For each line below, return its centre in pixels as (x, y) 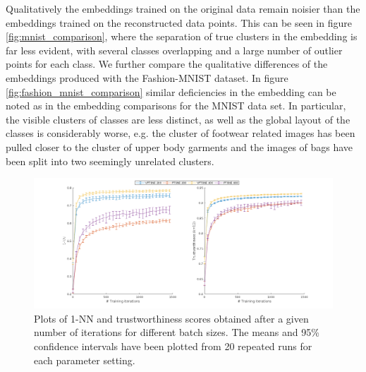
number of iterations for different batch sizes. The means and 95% (177, 332)
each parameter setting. (85, 360)
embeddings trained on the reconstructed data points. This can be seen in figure (179, 22)
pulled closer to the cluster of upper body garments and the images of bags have (179, 146)
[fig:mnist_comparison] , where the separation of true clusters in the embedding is (182, 36)
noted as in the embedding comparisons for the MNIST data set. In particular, (176, 106)
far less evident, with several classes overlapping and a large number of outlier (174, 50)
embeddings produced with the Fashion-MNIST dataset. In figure (147, 77)
